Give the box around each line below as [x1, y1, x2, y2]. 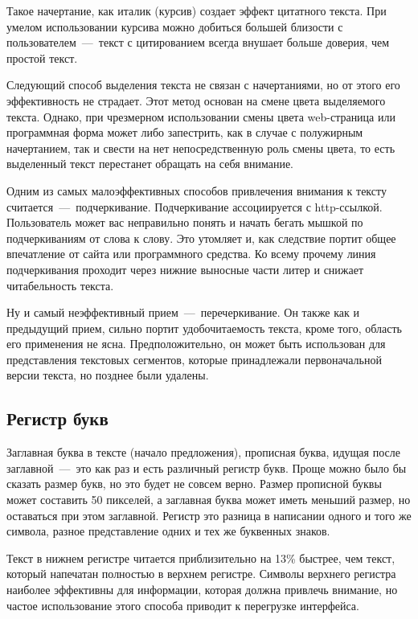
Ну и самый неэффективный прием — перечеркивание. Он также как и [6, 304, 360, 321]
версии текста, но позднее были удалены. [6, 367, 209, 383]
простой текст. [6, 49, 78, 66]
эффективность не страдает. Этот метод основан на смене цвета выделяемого [6, 92, 386, 109]
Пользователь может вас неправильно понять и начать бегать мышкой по [6, 214, 363, 231]
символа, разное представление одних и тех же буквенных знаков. [6, 523, 330, 539]
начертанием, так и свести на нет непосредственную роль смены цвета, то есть [6, 139, 395, 156]
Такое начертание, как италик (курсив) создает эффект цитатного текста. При [6, 2, 387, 18]
